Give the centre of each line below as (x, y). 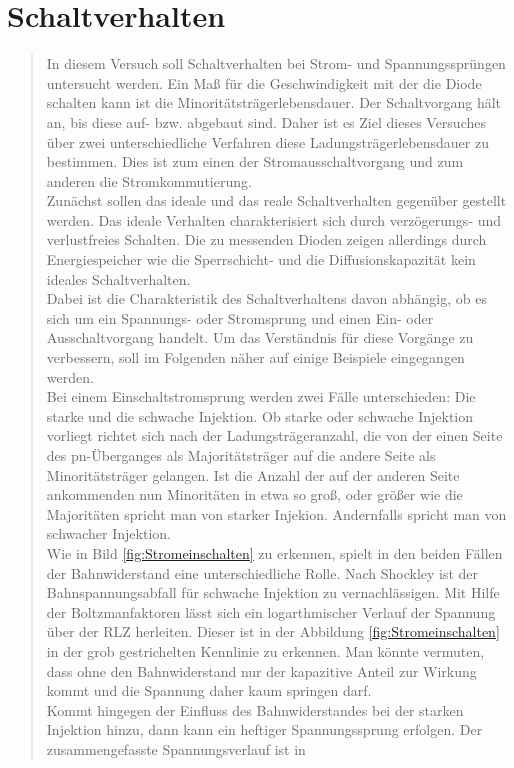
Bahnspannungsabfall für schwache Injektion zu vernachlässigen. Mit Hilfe (273, 592)
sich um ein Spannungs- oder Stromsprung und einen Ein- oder (240, 317)
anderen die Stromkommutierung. (149, 180)
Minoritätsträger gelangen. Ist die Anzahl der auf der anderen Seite (253, 474)
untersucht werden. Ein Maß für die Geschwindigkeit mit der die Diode (264, 82)
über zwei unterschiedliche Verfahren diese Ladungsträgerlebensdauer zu (267, 141)
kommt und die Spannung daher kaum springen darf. (209, 690)
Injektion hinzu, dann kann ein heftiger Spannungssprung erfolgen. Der (264, 729)
